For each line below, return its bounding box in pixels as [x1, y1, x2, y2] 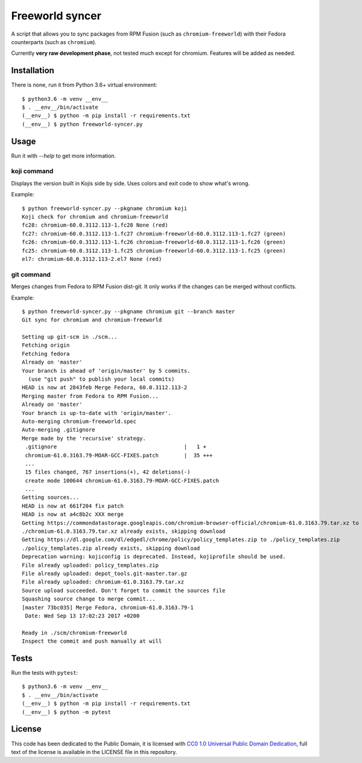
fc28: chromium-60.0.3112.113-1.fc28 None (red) [22, 222, 168, 229]
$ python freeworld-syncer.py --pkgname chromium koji [22, 205, 188, 211]
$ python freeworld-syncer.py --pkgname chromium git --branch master [22, 308, 235, 315]
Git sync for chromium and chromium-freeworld [22, 317, 162, 323]
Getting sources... [22, 494, 80, 501]
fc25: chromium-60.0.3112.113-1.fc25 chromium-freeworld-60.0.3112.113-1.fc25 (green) [22, 247, 286, 254]
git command [11, 270, 51, 278]
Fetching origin [22, 342, 70, 349]
